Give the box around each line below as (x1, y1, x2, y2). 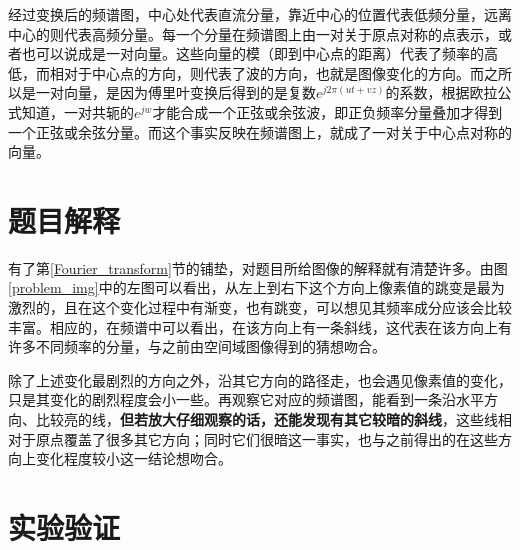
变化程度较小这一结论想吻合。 (35, 448, 232, 469)
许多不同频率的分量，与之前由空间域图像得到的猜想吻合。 (8, 336, 386, 357)
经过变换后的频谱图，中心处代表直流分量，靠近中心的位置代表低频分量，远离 (8, 4, 512, 24)
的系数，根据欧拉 (385, 82, 498, 103)
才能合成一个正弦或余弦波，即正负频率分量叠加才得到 (152, 101, 503, 122)
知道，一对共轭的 (21, 101, 134, 122)
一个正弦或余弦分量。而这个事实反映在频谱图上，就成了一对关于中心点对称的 (8, 121, 512, 142)
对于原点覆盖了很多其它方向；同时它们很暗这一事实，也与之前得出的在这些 (8, 428, 498, 449)
